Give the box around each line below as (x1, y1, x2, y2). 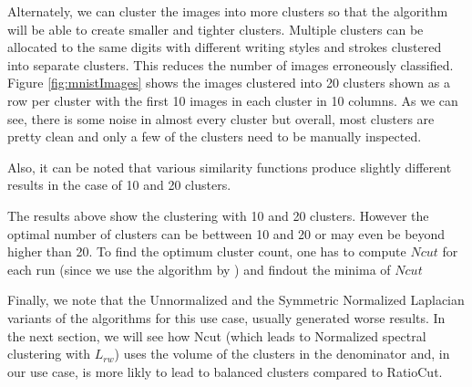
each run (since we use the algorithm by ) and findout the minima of (7, 259, 391, 278)
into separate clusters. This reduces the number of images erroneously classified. (7, 55, 454, 74)
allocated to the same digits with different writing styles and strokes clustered (7, 37, 442, 57)
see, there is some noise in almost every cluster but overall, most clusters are (7, 109, 435, 128)
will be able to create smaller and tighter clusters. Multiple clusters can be (7, 19, 424, 38)
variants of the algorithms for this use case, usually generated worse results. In (7, 308, 446, 327)
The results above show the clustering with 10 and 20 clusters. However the (7, 205, 429, 225)
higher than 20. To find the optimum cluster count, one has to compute (7, 242, 406, 261)
